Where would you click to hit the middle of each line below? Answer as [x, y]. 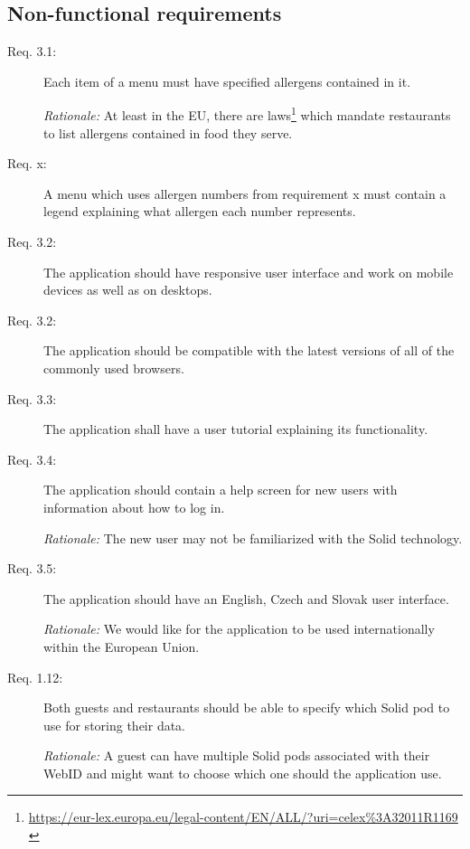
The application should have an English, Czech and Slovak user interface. [246, 598]
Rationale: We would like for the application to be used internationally [239, 629]
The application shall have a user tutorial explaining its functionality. [236, 429]
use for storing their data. [115, 725]
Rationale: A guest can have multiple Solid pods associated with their [237, 755]
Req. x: [27, 163]
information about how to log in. [134, 507]
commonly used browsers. [114, 368]
